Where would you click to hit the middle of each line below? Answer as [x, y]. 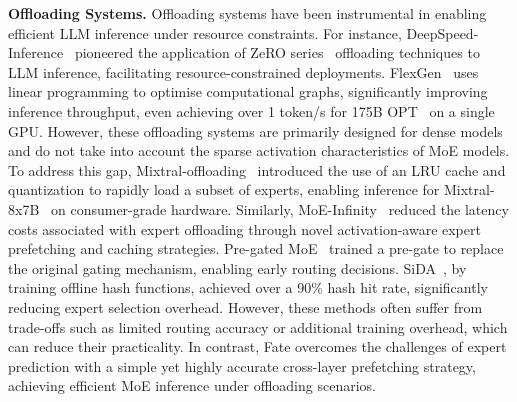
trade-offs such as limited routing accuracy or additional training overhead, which [258, 326]
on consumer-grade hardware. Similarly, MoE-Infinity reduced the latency [279, 208]
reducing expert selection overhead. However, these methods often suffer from [245, 306]
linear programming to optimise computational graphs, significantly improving [248, 91]
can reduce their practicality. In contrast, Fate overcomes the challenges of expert [257, 346]
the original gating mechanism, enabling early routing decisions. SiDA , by [237, 267]
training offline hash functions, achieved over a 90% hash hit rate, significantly [248, 287]
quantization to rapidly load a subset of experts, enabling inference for [224, 189]
